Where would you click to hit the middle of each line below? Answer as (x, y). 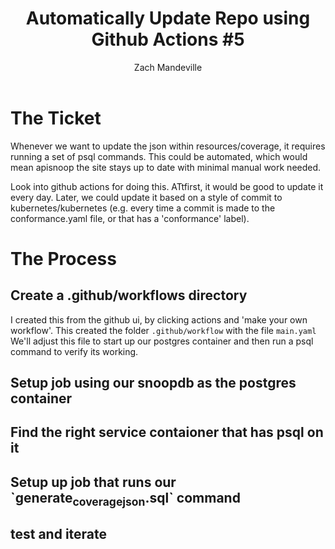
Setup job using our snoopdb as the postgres (153, 383)
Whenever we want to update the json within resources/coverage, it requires (168, 146)
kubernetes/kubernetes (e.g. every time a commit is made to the (143, 208)
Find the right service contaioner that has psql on (167, 432)
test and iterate (59, 534)
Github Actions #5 (168, 39)
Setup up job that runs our (93, 482)
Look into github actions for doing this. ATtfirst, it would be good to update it (167, 186)
